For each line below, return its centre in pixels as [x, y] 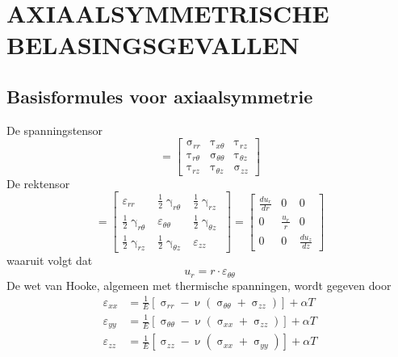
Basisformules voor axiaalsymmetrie [160, 96]
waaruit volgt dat [50, 260]
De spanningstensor [55, 130]
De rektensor [38, 183]
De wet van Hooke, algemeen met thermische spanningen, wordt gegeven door [199, 285]
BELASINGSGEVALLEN [153, 45]
